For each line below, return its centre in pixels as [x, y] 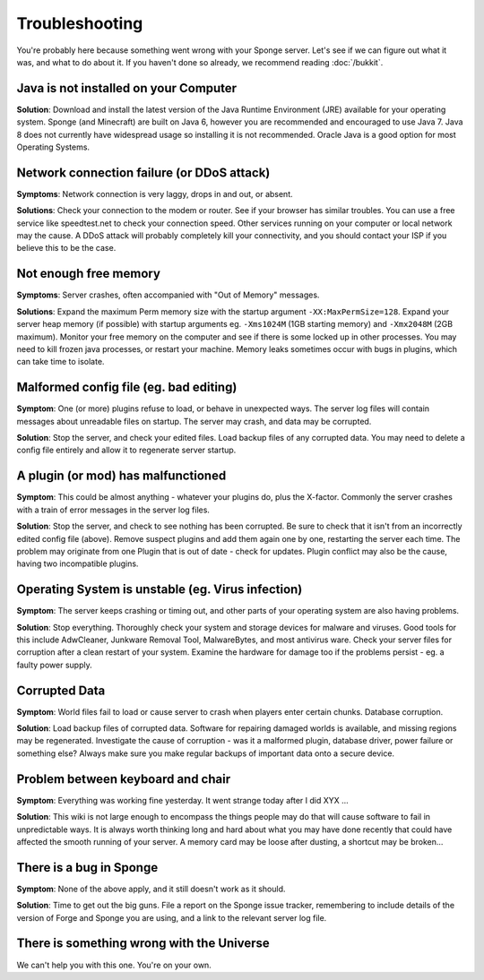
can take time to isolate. [60, 362]
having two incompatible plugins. [78, 563]
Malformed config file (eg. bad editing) [127, 387]
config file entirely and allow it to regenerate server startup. [126, 450]
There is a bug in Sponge [87, 868]
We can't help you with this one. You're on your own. [114, 965]
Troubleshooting [80, 23]
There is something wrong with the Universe [143, 944]
